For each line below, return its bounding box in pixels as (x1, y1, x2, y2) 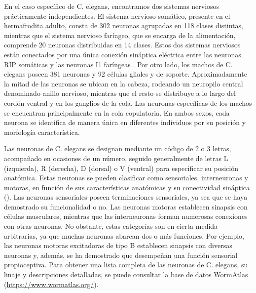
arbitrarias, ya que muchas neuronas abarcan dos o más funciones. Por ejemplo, (4, 230, 245, 241)
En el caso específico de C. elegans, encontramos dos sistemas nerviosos (4, 1, 219, 11)
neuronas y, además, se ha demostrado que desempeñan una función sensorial (4, 250, 238, 260)
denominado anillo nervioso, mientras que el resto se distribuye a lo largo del (4, 88, 236, 98)
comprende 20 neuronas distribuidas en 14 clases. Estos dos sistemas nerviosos (4, 40, 241, 50)
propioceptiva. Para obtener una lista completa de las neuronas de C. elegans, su (4, 259, 248, 270)
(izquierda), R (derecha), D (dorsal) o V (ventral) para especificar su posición (4, 163, 238, 173)
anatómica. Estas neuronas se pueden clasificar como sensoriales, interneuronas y (4, 172, 248, 183)
